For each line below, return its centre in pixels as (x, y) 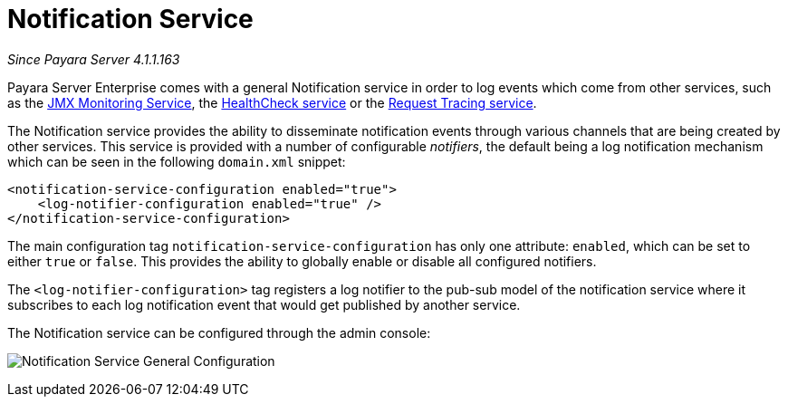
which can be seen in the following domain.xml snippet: (177, 161)
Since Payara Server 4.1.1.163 (94, 59)
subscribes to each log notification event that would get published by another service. (264, 304)
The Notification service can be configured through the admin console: (219, 332)
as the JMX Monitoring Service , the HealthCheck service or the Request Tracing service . (272, 102)
